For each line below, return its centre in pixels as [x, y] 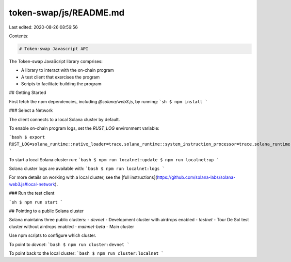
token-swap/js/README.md [67, 13]
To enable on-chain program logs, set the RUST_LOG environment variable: [84, 128]
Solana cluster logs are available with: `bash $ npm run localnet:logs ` [87, 168]
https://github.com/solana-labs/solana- [196, 177]
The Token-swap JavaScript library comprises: [56, 61]
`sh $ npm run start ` [36, 202]
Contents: [19, 36]
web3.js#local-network [32, 184]
